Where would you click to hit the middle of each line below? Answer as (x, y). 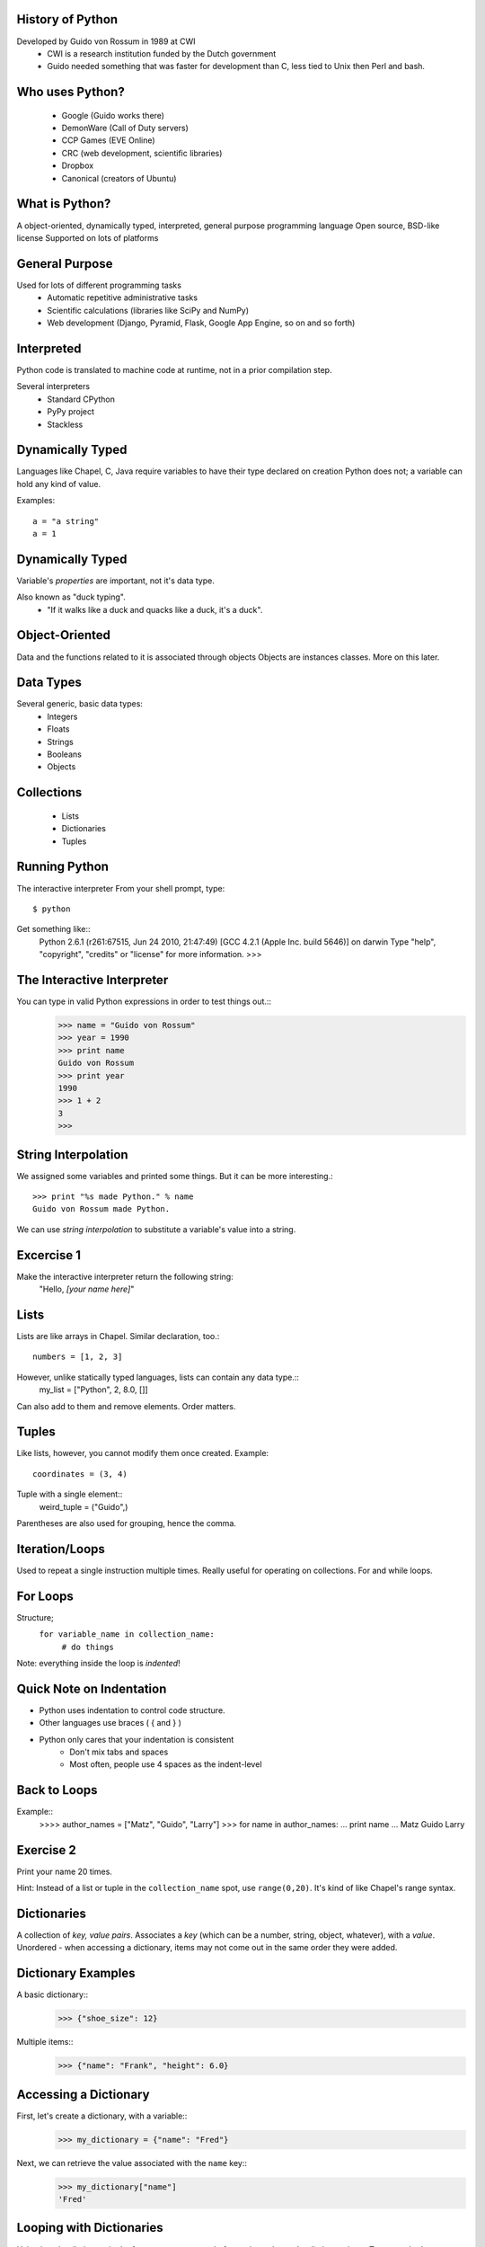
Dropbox (78, 165)
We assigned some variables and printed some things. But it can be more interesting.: (175, 1176)
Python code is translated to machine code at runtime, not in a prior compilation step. (174, 369)
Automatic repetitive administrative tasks (122, 298)
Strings (60, 742)
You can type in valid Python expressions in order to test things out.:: (144, 1001)
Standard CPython (81, 399)
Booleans (65, 754)
